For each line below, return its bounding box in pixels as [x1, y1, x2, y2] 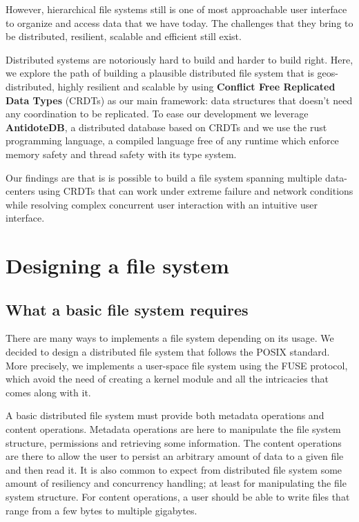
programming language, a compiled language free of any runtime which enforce [6, 133, 339, 148]
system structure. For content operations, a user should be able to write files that [6, 490, 350, 504]
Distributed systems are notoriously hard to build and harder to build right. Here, [6, 52, 353, 66]
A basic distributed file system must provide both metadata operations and [6, 408, 324, 423]
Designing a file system [6, 251, 229, 280]
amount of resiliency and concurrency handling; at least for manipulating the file [6, 476, 347, 490]
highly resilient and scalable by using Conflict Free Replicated [57, 79, 336, 93]
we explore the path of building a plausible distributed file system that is [6, 66, 314, 80]
